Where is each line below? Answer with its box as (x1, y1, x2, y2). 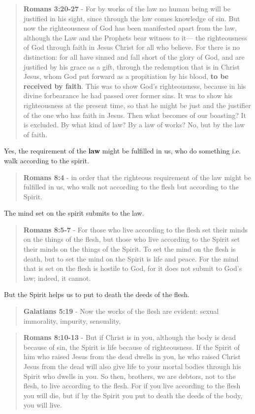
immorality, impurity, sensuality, (23, 315, 121, 326)
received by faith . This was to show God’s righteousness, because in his (23, 80, 246, 91)
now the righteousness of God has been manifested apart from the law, (23, 23, 237, 33)
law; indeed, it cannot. (23, 272, 91, 283)
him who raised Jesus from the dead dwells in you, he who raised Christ (23, 351, 241, 362)
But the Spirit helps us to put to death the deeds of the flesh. (4, 289, 190, 300)
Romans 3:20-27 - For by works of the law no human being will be (23, 3, 230, 13)
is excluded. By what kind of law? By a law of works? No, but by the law (23, 119, 245, 130)
